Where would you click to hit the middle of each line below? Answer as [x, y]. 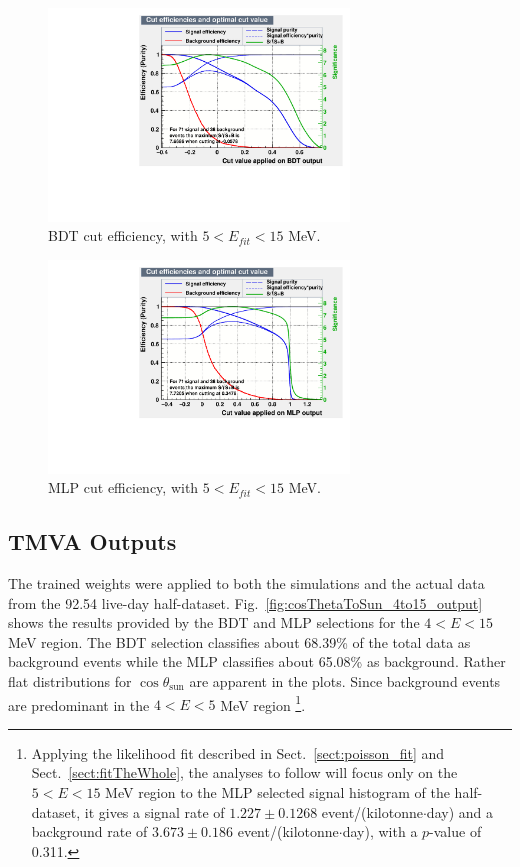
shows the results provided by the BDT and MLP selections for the [214, 622]
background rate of [89, 831]
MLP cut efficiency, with [123, 487]
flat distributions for [70, 680]
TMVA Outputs [92, 541]
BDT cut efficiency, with [123, 235]
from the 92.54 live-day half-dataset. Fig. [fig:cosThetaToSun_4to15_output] [245, 602]
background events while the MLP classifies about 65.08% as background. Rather [257, 661]
